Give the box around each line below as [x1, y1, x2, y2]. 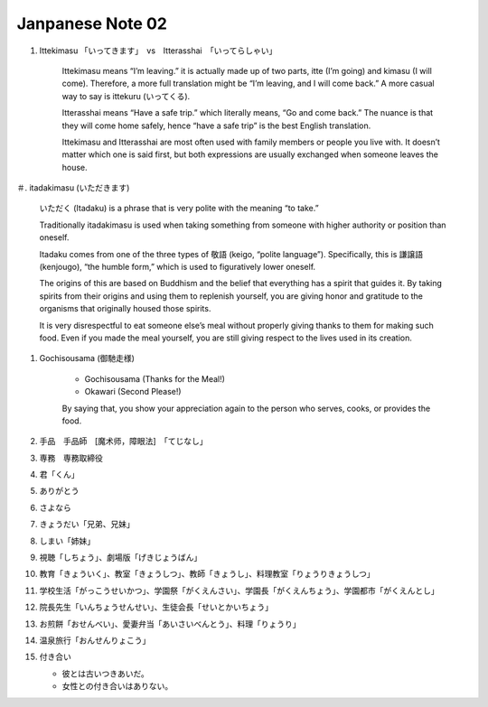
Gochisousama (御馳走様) [39, 353, 136, 364]
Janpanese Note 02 [16, 14, 167, 33]
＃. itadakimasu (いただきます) [16, 182, 130, 193]
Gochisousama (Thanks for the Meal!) [84, 373, 226, 384]
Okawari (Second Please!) [84, 386, 182, 397]
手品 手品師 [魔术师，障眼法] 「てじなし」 [39, 436, 208, 447]
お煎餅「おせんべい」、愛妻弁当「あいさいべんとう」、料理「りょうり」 [39, 619, 301, 629]
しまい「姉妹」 [39, 535, 95, 546]
